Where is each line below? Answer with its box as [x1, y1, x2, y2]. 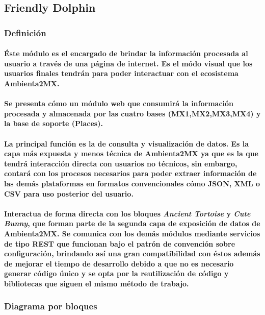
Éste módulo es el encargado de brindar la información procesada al [4, 48, 248, 59]
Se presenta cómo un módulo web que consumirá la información [4, 98, 234, 109]
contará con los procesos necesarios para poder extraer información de [4, 168, 257, 179]
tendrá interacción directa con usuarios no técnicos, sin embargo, [4, 158, 237, 168]
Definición [4, 26, 46, 39]
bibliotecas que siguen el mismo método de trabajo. [4, 278, 189, 288]
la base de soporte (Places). [4, 118, 103, 129]
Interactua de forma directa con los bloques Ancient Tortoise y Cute [4, 208, 251, 219]
